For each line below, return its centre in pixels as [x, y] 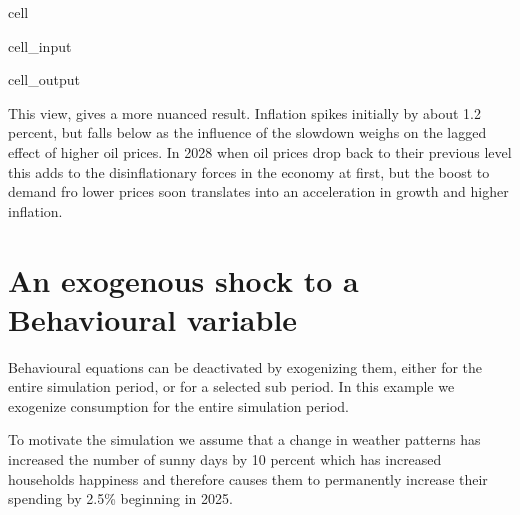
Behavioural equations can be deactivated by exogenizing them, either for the [245, 366]
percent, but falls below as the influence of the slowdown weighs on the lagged [247, 132]
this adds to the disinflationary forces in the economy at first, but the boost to [249, 171]
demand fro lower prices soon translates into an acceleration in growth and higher [258, 191]
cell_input [40, 45]
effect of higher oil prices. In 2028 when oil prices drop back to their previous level [260, 151]
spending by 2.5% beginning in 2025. [120, 498]
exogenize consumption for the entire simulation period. [178, 405]
